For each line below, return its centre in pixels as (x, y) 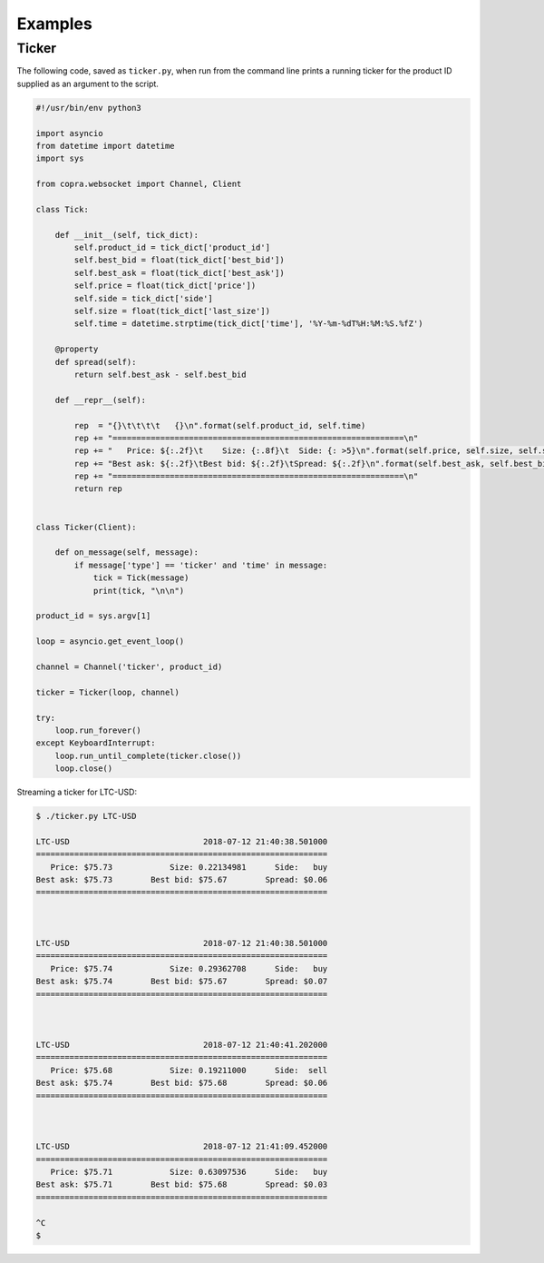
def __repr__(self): (101, 400)
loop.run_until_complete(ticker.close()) (148, 755)
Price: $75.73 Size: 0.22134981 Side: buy (189, 867)
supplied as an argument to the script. (87, 84)
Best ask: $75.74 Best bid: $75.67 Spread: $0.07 (182, 982)
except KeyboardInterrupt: (96, 743)
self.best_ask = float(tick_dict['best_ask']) (179, 273)
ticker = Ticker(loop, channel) (108, 692)
